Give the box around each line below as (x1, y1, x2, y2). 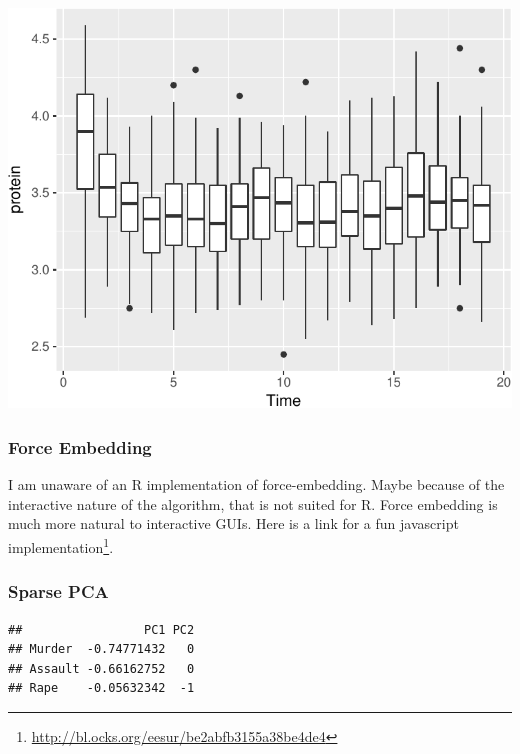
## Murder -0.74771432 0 (8, 642, 195, 657)
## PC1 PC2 (8, 622, 195, 637)
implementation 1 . (8, 534, 114, 557)
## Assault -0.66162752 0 (8, 661, 195, 676)
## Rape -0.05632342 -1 (8, 681, 195, 696)
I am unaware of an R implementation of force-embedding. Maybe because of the (8, 474, 505, 495)
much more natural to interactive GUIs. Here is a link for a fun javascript (8, 513, 459, 534)
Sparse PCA (8, 579, 109, 604)
